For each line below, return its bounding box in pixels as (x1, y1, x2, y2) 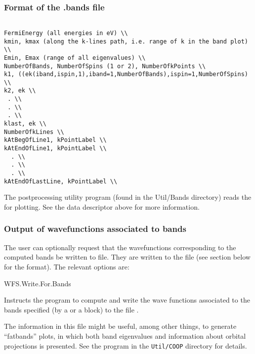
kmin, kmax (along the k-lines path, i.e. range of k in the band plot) (4, 38, 248, 45)
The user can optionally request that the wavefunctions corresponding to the (4, 242, 236, 252)
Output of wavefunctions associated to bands (4, 222, 186, 235)
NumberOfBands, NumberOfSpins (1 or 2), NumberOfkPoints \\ (4, 62, 206, 70)
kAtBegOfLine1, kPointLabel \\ (4, 136, 107, 144)
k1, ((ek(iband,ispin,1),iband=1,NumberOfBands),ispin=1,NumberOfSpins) (4, 71, 248, 78)
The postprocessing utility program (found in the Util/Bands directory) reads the (4, 192, 252, 202)
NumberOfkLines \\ (4, 128, 64, 135)
